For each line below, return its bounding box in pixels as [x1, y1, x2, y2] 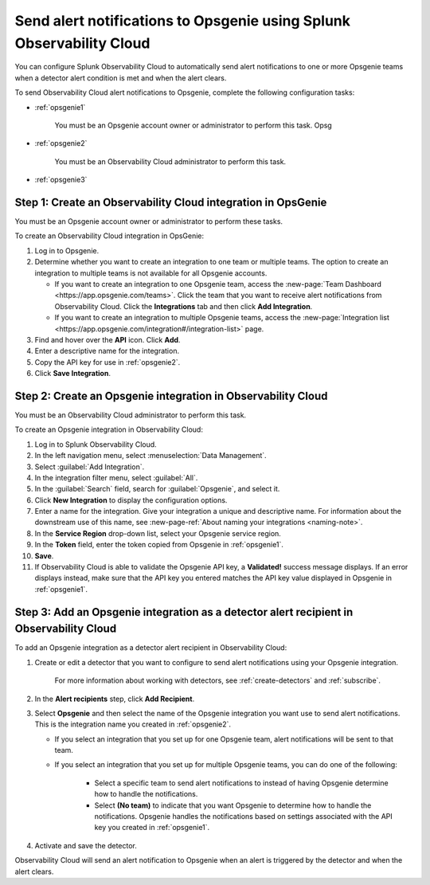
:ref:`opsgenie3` [34, 175, 88, 185]
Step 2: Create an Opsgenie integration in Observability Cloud [14, 389, 328, 402]
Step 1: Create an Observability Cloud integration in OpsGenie [14, 195, 327, 209]
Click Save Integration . [34, 369, 111, 378]
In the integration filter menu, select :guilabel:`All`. [34, 472, 198, 482]
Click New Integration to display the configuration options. [34, 495, 228, 505]
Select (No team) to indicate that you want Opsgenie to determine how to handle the [94, 801, 372, 810]
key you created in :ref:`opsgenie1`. [94, 823, 210, 832]
